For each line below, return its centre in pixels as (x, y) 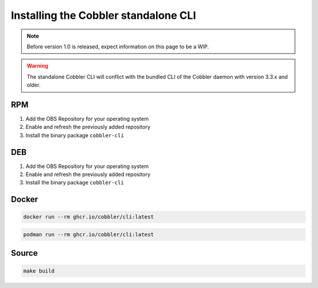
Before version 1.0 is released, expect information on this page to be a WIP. (118, 47)
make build (39, 271)
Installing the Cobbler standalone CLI (104, 15)
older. (34, 85)
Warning (37, 66)
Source (24, 253)
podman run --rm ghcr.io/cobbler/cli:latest (89, 235)
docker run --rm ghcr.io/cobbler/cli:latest (89, 217)
